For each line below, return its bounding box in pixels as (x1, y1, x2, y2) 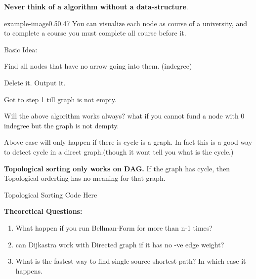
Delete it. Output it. (4, 77, 66, 87)
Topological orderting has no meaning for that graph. (4, 173, 166, 183)
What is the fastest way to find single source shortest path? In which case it (15, 256, 246, 266)
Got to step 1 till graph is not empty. (4, 94, 117, 104)
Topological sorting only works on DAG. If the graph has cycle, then (4, 163, 230, 173)
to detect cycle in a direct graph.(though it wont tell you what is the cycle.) (4, 146, 234, 157)
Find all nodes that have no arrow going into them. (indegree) (4, 61, 192, 71)
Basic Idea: (4, 44, 38, 54)
